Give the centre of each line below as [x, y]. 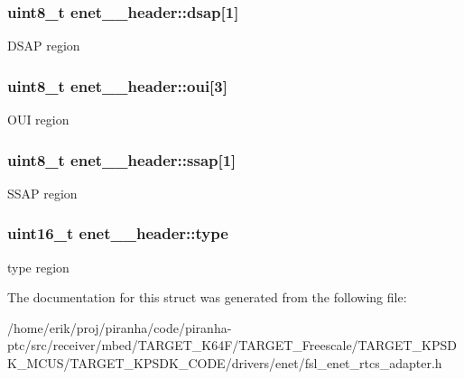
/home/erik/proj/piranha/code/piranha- [120, 327]
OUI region [38, 120]
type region [38, 267]
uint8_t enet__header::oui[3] [117, 85]
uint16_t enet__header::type [118, 233]
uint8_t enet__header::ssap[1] [122, 159]
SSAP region [42, 193]
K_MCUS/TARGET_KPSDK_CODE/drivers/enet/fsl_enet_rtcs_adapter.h [225, 363]
